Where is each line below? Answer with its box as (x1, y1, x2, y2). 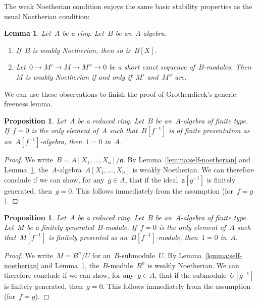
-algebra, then (40, 136, 82, 147)
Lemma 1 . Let (4, 28, 51, 38)
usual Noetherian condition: (4, 11, 90, 21)
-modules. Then (203, 62, 251, 72)
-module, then (156, 231, 198, 242)
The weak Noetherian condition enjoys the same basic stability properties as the (4, 1, 252, 11)
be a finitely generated (26, 222, 94, 232)
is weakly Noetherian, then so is (32, 44, 131, 55)
